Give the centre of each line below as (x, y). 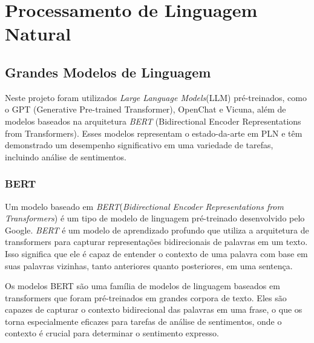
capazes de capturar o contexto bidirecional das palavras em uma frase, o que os (154, 309)
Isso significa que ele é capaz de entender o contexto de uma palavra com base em (156, 253)
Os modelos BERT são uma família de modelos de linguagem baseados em (142, 286)
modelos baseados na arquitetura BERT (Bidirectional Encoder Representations (153, 121)
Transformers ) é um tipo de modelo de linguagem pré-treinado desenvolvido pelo (155, 218)
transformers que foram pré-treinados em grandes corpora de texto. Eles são (146, 297)
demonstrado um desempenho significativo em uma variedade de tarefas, (139, 145)
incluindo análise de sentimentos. (66, 156)
